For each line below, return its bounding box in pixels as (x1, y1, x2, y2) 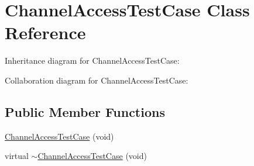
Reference (5, 20, 86, 44)
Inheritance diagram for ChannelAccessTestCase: (5, 54, 180, 67)
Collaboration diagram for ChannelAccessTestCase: (5, 74, 188, 86)
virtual (5, 150, 29, 162)
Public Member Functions (5, 102, 165, 120)
